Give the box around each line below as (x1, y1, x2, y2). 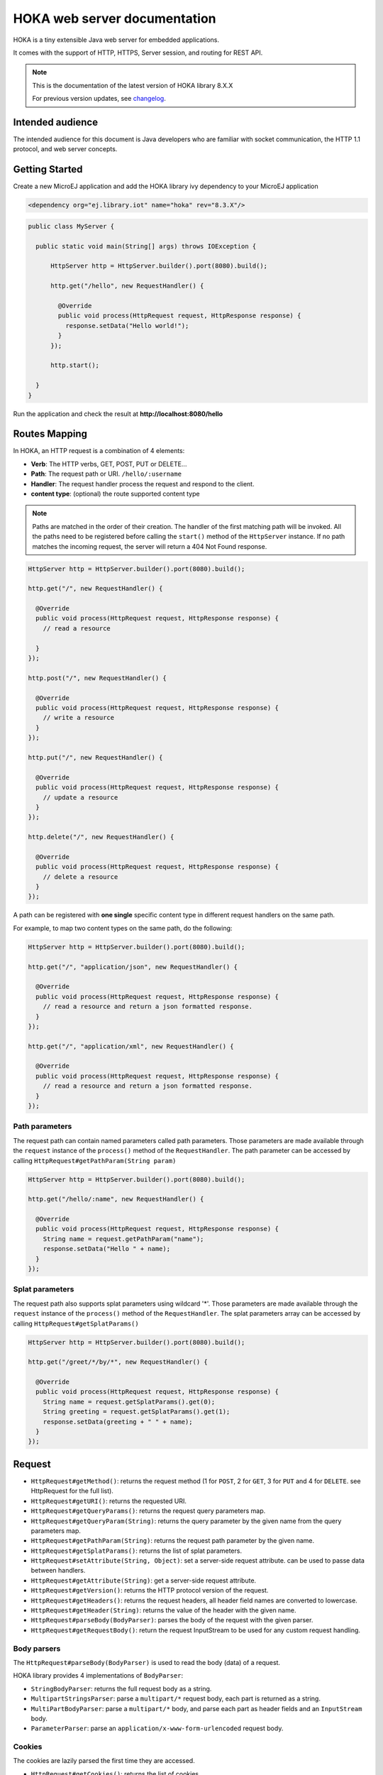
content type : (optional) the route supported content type (30, 489, 200, 498)
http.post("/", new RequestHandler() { (28, 674, 167, 682)
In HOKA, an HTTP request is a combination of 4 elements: (13, 447, 185, 455)
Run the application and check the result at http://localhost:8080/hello (13, 409, 223, 418)
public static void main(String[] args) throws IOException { (35, 242, 257, 250)
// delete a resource (43, 873, 118, 880)
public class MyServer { (28, 222, 115, 230)
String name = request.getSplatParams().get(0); (43, 1397, 216, 1406)
